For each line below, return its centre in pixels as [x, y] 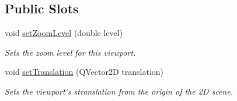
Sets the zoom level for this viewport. [70, 52]
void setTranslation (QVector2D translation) [84, 72]
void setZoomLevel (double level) [64, 33]
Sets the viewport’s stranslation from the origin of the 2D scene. [119, 91]
